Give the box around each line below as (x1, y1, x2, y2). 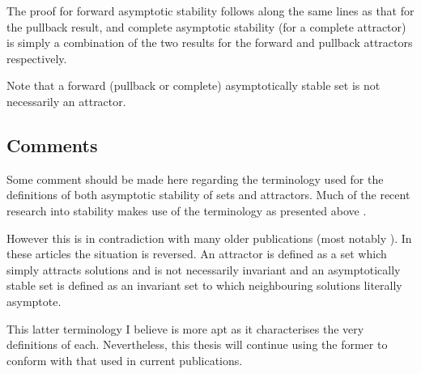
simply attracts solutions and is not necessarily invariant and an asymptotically (6, 261, 401, 278)
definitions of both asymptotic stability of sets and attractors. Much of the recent (6, 186, 410, 203)
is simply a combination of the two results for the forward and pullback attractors (6, 34, 413, 51)
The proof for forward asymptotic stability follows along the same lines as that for (6, 2, 415, 19)
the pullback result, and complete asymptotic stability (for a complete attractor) (6, 18, 406, 35)
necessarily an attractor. (6, 92, 126, 109)
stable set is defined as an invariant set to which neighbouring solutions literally (6, 277, 402, 294)
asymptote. (6, 292, 62, 309)
